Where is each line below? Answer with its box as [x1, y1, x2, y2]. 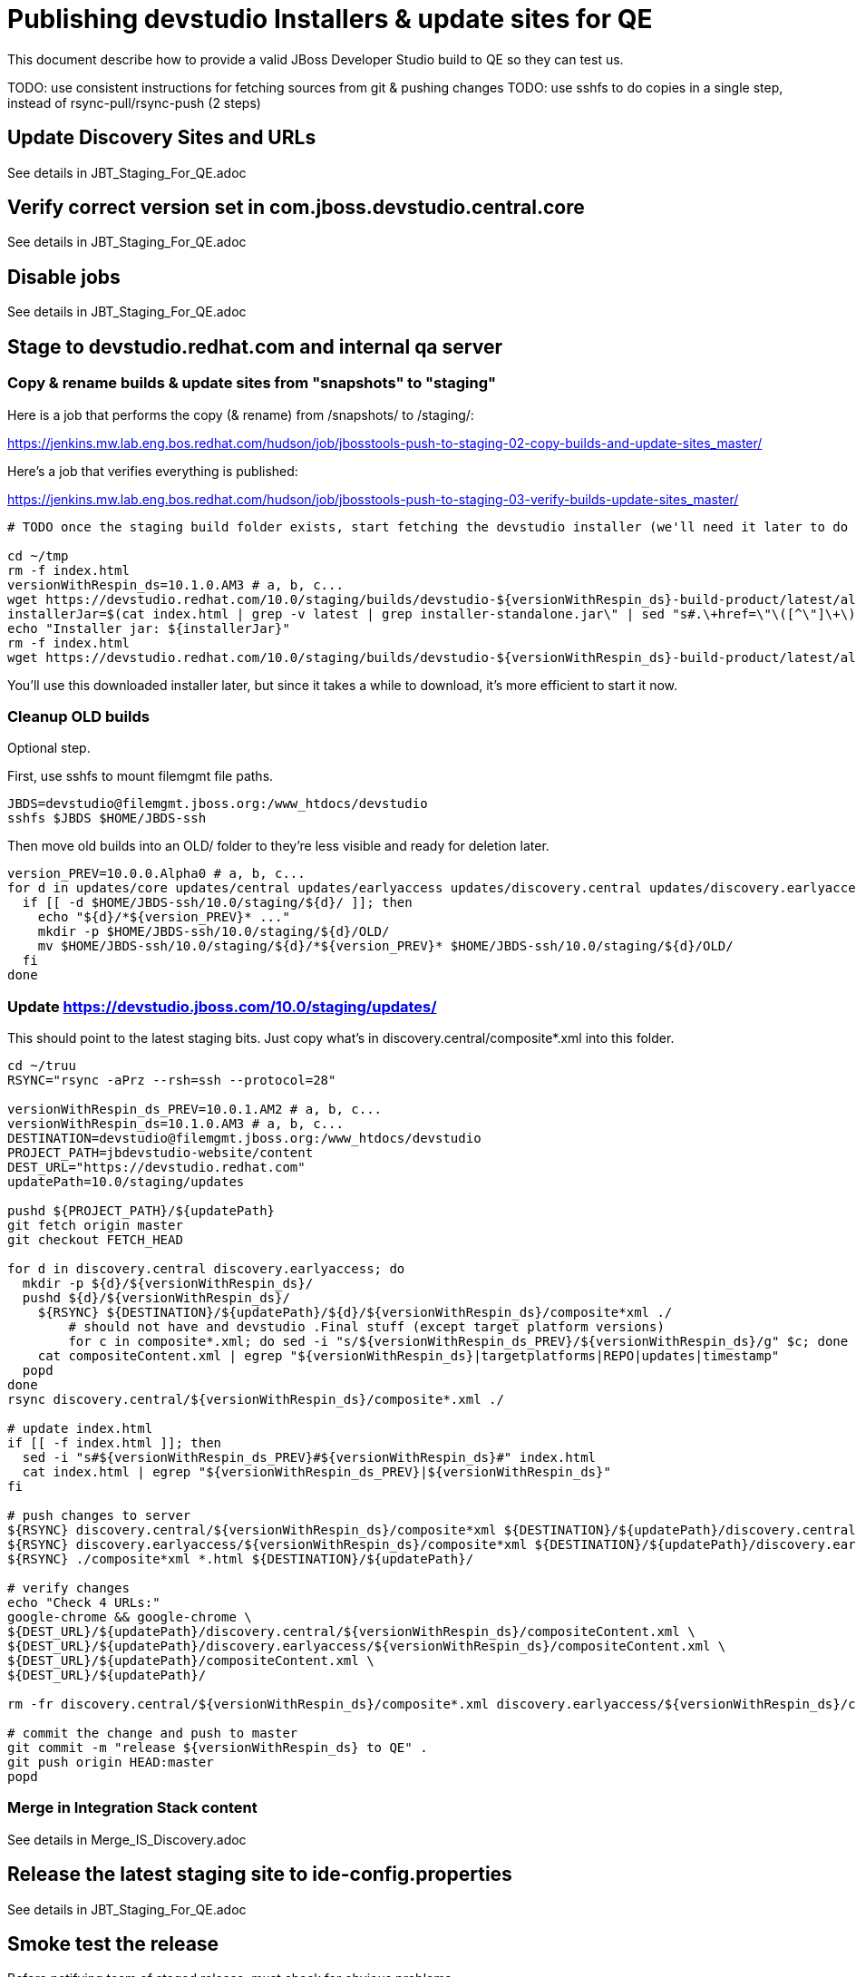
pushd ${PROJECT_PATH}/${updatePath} [7, 1203, 276, 1218]
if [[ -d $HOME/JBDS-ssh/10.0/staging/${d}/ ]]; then [22, 895, 413, 911]
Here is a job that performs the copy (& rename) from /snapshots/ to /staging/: [7, 406, 474, 423]
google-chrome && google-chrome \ [7, 1610, 252, 1624]
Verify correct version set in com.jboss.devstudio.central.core [7, 196, 585, 219]
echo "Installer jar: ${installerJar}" [7, 620, 290, 636]
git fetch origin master [7, 1218, 183, 1232]
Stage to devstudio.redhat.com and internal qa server [7, 335, 502, 358]
